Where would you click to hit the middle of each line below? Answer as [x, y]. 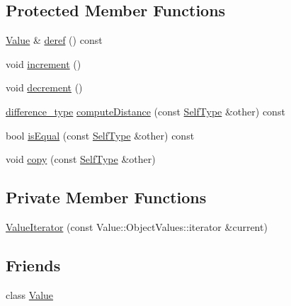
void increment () [44, 63]
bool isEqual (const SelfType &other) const [100, 135]
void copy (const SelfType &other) [81, 159]
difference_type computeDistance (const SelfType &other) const [145, 111]
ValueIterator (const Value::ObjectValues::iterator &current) [137, 226]
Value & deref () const [54, 40]
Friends [33, 265]
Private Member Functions [106, 197]
